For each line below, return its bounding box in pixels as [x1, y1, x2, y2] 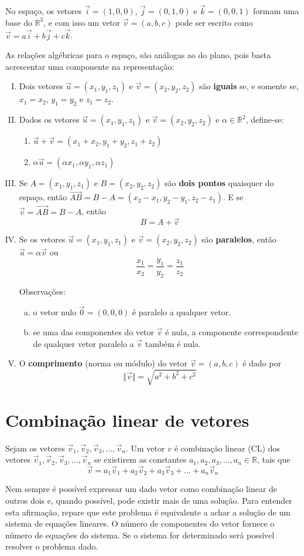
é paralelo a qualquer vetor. [132, 306, 231, 318]
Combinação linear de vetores [5, 407, 250, 432]
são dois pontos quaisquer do [164, 177, 274, 189]
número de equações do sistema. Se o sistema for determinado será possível [5, 528, 275, 541]
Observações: [19, 285, 66, 297]
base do [5, 16, 32, 28]
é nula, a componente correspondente [165, 326, 298, 338]
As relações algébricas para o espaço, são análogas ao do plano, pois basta [5, 49, 271, 61]
